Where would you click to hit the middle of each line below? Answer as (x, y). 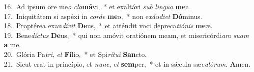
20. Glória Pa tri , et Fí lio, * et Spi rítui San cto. (75, 54)
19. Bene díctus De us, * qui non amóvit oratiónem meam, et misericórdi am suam (127, 35)
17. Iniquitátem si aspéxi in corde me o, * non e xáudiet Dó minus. (103, 16)
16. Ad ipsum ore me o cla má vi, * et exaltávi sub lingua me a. (98, 6)
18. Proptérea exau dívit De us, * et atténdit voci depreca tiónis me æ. (108, 26)
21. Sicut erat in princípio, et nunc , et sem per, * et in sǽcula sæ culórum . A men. (127, 63)
